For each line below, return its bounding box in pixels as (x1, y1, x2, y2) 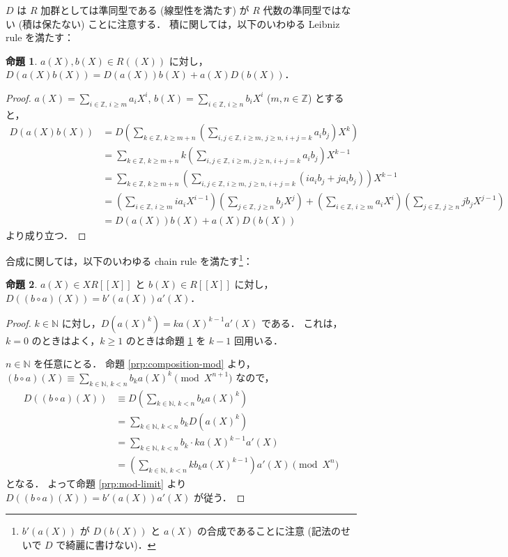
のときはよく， (31, 333, 100, 347)
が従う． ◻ (193, 489, 245, 504)
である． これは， (261, 315, 343, 330)
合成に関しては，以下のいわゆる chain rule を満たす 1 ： (6, 252, 253, 268)
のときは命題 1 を (125, 333, 206, 347)
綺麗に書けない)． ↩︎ (66, 537, 156, 551)
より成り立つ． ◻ (6, 227, 86, 242)
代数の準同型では (263, 3, 341, 17)
